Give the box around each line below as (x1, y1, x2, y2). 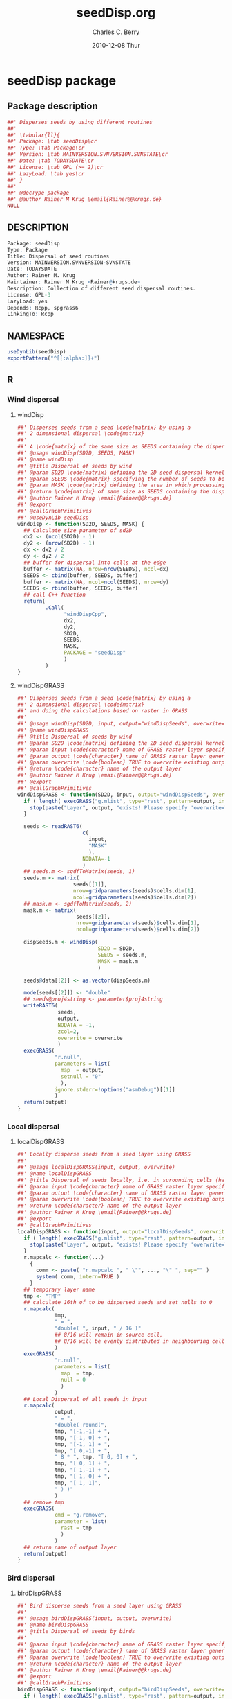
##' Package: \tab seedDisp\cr (7, 138, 97, 145)
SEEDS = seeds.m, (97, 951, 148, 958)
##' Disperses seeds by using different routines (7, 118, 153, 125)
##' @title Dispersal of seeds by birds (17, 1628, 135, 1635)
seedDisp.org (76, 5, 156, 21)
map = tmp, (61, 1370, 95, 1377)
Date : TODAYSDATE (7, 265, 57, 273)
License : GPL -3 (7, 291, 51, 299)
